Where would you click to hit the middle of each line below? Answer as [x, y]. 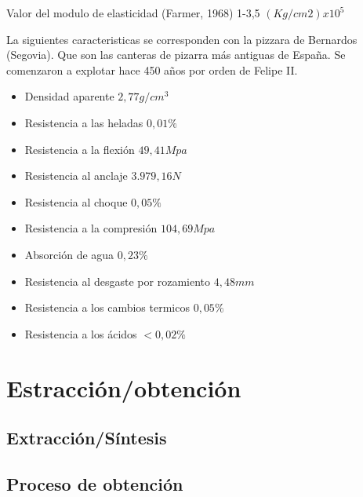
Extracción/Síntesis [87, 438]
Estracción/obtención [124, 387]
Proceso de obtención [95, 483]
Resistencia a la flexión [80, 149]
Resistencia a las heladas [84, 122]
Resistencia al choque [76, 201]
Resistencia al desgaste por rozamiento [118, 281]
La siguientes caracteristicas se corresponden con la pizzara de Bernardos [182, 39]
